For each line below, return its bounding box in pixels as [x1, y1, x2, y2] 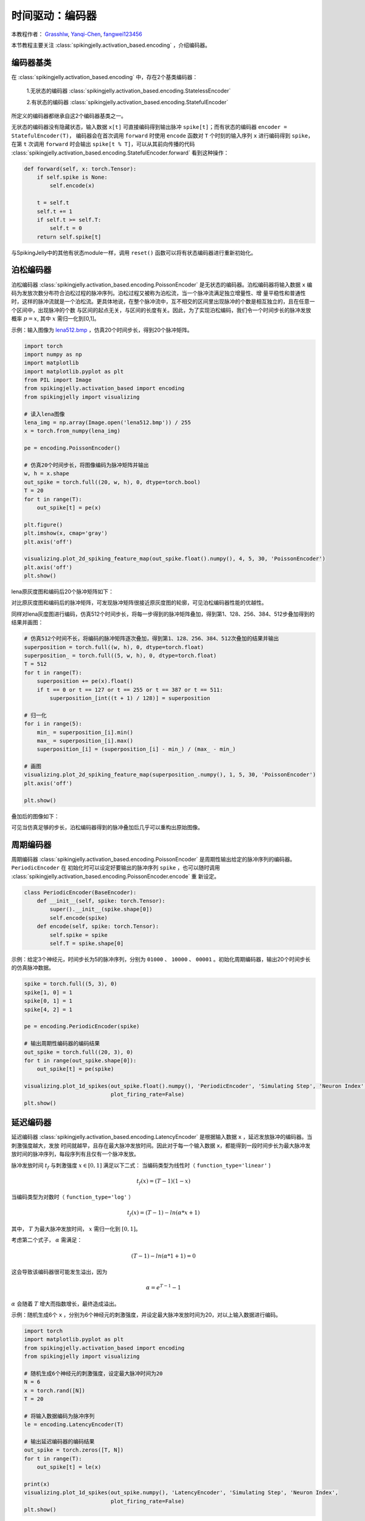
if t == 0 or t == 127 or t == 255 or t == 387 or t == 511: [36, 686, 223, 693]
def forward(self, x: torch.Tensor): [24, 165, 137, 172]
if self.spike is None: [36, 173, 108, 181]
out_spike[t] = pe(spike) [36, 1065, 114, 1073]
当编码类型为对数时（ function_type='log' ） [11, 1193, 134, 1201]
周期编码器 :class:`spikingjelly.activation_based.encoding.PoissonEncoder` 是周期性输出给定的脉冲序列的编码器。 [11, 855, 296, 863]
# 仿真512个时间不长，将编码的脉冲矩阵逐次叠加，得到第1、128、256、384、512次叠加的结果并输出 [24, 635, 279, 642]
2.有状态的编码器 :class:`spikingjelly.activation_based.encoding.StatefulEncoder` [26, 98, 229, 106]
